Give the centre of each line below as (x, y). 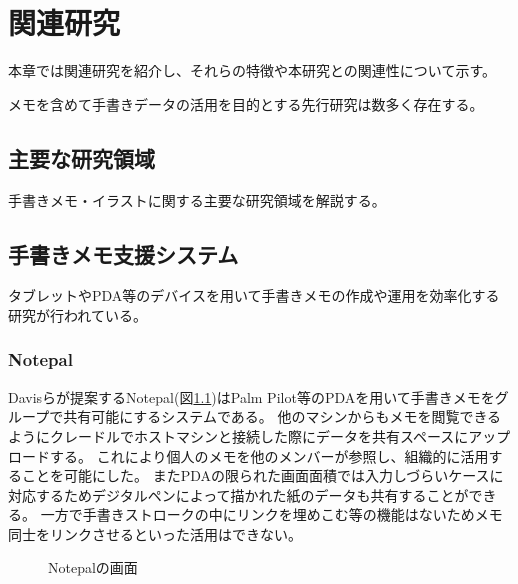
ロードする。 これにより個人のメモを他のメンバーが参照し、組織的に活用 (248, 455)
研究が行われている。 (77, 314)
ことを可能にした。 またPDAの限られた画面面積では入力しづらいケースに (262, 475)
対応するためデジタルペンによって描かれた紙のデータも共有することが (238, 494)
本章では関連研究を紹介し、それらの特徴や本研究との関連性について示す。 (252, 70)
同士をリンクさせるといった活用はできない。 (155, 533)
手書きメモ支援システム (123, 253)
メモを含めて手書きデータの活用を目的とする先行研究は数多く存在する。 (246, 103)
